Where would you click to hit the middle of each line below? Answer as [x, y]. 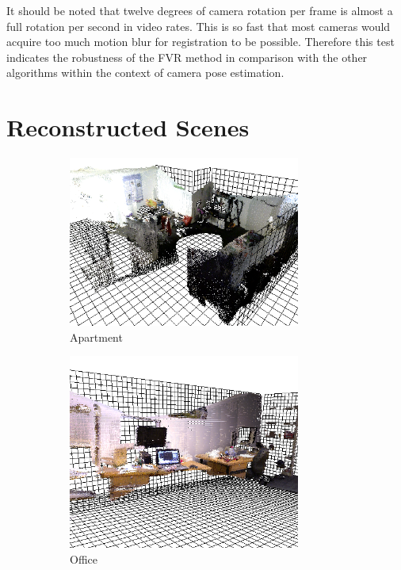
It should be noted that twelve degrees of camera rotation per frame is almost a [200, 10]
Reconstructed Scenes [128, 127]
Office [84, 559]
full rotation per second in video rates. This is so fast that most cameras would [199, 26]
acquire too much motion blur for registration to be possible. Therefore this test [200, 42]
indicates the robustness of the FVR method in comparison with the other [187, 57]
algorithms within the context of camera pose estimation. [145, 73]
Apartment [96, 337]
